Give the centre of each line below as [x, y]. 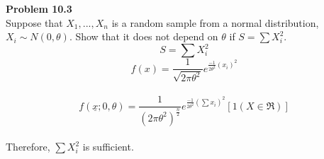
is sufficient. [108, 147]
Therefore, [28, 147]
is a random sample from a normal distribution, [215, 22]
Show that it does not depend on [147, 36]
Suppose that [34, 22]
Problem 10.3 [39, 8]
